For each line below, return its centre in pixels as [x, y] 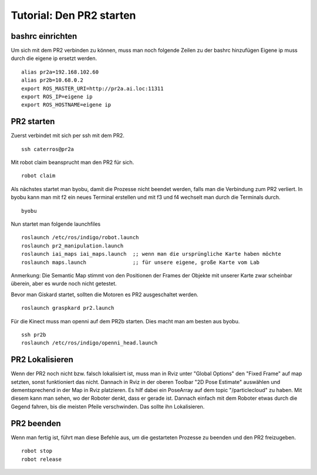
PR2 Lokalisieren [42, 359]
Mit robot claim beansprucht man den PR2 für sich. [72, 162]
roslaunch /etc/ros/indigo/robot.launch [80, 237]
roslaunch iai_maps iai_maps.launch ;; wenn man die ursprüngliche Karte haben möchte [151, 254]
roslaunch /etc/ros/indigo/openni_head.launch [90, 343]
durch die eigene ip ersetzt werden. [54, 58]
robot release [41, 459]
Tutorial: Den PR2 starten [73, 15]
